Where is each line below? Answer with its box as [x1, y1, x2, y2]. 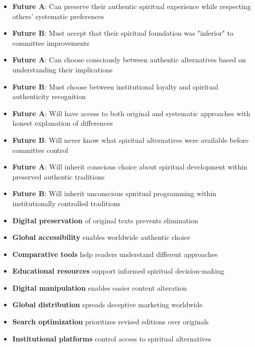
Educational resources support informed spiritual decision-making [12, 266, 224, 276]
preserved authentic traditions [12, 171, 105, 182]
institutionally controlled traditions [12, 198, 120, 208]
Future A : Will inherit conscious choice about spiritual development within [12, 161, 247, 172]
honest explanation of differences [12, 118, 113, 128]
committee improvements [12, 37, 90, 48]
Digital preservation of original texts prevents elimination [12, 215, 198, 225]
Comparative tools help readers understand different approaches [12, 248, 218, 259]
